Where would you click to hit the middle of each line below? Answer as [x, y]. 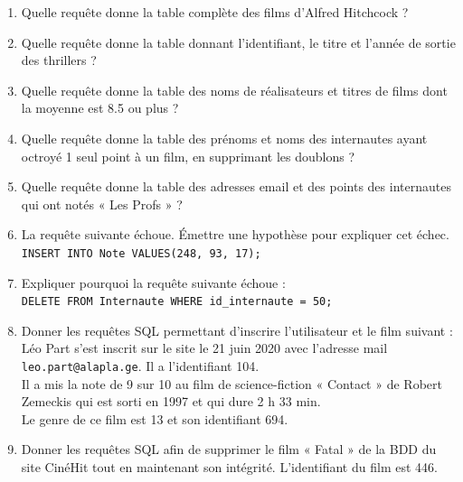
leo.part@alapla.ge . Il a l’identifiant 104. [140, 366]
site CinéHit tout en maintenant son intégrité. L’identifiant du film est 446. [229, 467]
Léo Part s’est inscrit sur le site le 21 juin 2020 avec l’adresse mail [204, 348]
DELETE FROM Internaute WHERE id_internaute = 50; [177, 302]
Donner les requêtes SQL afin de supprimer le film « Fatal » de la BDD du [229, 449]
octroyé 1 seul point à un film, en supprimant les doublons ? [188, 156]
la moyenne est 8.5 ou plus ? [100, 108]
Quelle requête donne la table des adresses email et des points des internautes [236, 186]
